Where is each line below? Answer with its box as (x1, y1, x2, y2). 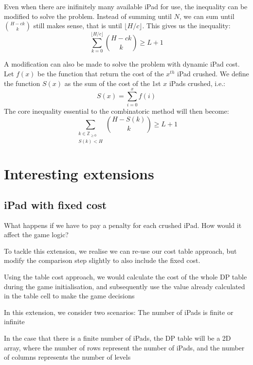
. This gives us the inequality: (142, 20, 231, 31)
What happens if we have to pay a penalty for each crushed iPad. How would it (4, 220, 242, 230)
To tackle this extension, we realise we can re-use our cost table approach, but (4, 245, 237, 256)
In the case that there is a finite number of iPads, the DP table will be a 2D (4, 332, 231, 343)
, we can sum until (179, 11, 235, 21)
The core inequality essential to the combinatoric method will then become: (4, 106, 229, 116)
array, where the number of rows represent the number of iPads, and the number (4, 342, 245, 352)
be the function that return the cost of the (37, 68, 164, 78)
